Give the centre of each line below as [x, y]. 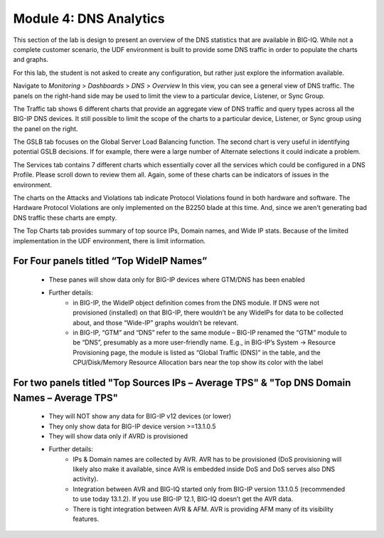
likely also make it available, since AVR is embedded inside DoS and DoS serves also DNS [204, 469]
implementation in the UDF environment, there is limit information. [110, 241]
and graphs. [31, 60]
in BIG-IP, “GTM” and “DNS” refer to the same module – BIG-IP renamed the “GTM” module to [210, 332]
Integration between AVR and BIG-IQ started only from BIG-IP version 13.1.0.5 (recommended [209, 489]
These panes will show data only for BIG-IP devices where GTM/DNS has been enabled [177, 279]
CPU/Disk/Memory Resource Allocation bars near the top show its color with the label [198, 362]
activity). [86, 479]
